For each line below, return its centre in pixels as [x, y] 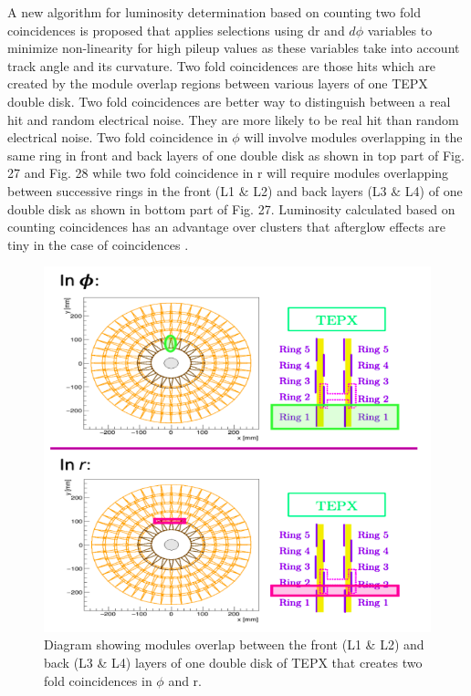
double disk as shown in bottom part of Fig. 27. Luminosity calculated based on [231, 208]
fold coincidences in [98, 680]
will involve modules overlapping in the [353, 137]
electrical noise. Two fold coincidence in [118, 137]
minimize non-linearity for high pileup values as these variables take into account [234, 48]
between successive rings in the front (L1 [121, 190]
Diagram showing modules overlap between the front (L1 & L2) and [234, 644]
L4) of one [434, 190]
